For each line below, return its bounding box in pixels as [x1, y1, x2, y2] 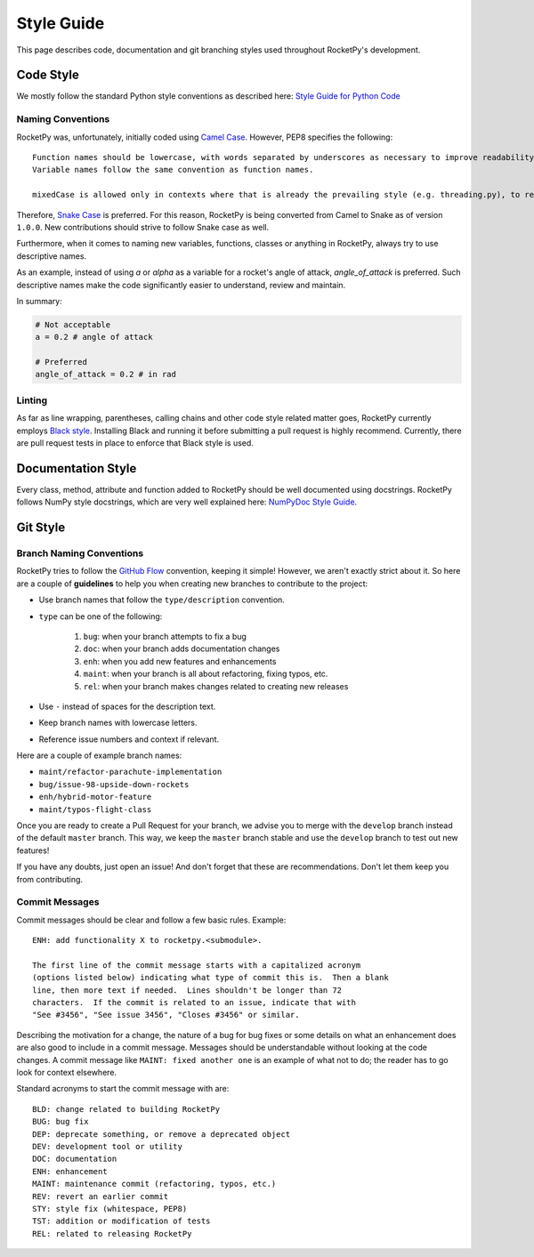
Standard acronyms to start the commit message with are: [16, 1084, 230, 1094]
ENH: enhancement [32, 1166, 108, 1176]
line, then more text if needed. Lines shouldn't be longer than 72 [32, 985, 343, 995]
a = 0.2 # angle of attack [35, 332, 153, 342]
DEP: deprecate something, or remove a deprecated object [32, 1129, 291, 1139]
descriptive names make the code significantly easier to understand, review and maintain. [16, 279, 346, 290]
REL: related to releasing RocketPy [32, 1229, 192, 1238]
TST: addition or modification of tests [32, 1216, 211, 1227]
